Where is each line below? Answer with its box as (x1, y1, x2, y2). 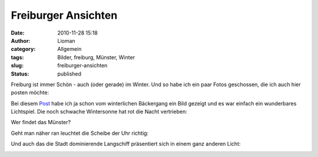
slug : (11, 62, 24, 69)
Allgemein (57, 46, 82, 53)
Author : (11, 37, 31, 44)
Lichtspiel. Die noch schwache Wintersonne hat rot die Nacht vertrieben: (11, 108, 188, 115)
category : (11, 46, 36, 53)
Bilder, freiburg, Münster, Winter (57, 53, 135, 61)
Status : (11, 70, 29, 77)
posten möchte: (11, 89, 49, 96)
